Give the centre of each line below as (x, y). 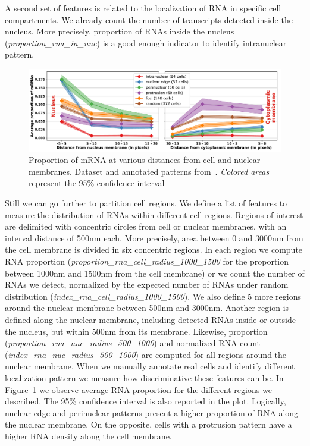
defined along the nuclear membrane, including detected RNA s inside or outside (151, 319)
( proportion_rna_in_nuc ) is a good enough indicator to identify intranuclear (146, 43)
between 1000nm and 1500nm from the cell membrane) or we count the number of (155, 273)
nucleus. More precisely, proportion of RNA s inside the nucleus (120, 31)
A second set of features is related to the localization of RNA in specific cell (143, 8)
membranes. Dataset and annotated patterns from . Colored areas (149, 171)
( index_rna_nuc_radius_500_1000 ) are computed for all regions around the (146, 354)
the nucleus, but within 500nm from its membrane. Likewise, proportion (136, 331)
